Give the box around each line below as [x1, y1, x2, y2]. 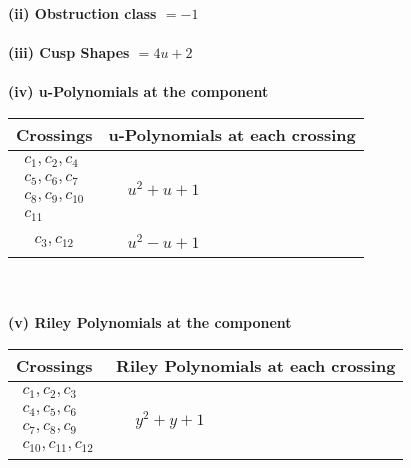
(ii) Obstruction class [8, 3, 157, 23]
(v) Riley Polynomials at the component [8, 312, 292, 333]
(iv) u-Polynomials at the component [8, 81, 269, 102]
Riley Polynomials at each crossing [116, 353, 396, 377]
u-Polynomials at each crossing [108, 122, 356, 146]
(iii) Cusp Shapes [8, 42, 130, 63]
